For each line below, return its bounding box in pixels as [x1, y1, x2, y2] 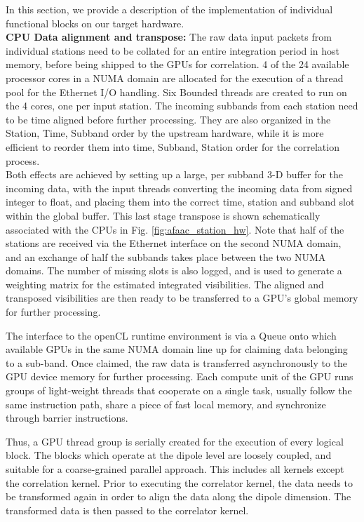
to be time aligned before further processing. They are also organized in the [6, 112, 331, 126]
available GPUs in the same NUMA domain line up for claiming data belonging [6, 342, 348, 356]
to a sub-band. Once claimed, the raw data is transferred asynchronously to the [6, 355, 348, 370]
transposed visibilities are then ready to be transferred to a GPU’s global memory [6, 290, 358, 305]
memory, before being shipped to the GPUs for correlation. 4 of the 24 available [6, 57, 349, 72]
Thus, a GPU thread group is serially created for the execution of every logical [6, 434, 344, 448]
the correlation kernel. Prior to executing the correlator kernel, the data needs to [6, 475, 353, 490]
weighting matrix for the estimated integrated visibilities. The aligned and [6, 276, 324, 291]
